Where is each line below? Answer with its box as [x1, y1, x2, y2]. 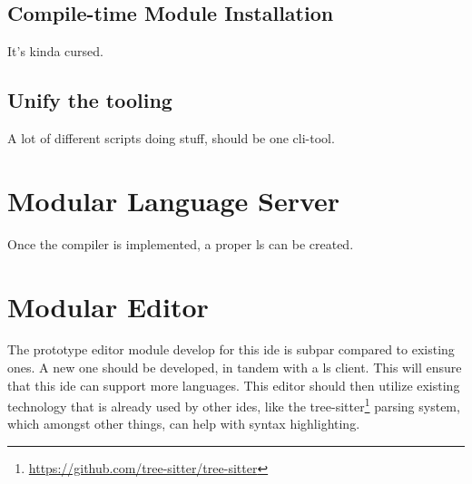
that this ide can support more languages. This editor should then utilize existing [7, 375, 460, 394]
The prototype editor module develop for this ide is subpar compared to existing [7, 340, 455, 359]
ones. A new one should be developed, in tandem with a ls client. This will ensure [7, 358, 462, 377]
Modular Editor [7, 287, 209, 324]
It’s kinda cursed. [7, 42, 103, 61]
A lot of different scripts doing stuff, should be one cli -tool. [7, 129, 335, 147]
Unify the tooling [7, 86, 172, 114]
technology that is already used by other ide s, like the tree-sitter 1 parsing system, [7, 394, 460, 415]
